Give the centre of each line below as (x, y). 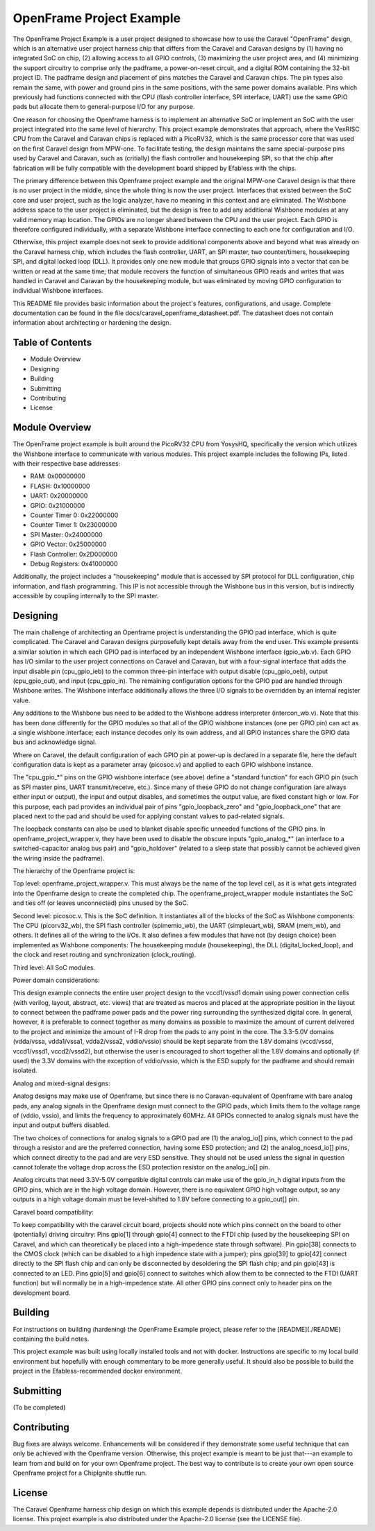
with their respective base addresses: (67, 464)
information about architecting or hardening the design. (92, 323)
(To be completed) (39, 1407)
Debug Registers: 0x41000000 (74, 564)
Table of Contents (52, 342)
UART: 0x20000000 (59, 496)
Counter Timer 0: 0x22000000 (74, 515)
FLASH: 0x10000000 (60, 486)
